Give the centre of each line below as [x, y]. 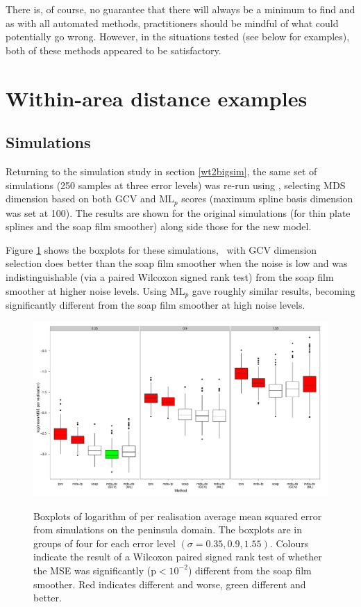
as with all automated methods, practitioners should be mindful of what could [172, 23]
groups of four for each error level [104, 543]
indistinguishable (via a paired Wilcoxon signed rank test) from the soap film [170, 276]
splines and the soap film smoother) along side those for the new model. [159, 226]
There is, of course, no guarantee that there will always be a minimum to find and [180, 9]
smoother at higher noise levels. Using [86, 290]
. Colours [289, 543]
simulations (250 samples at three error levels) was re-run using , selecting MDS [176, 185]
